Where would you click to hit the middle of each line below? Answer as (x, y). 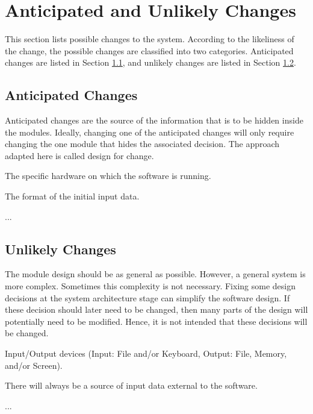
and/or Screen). (34, 365)
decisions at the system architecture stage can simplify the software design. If (147, 297)
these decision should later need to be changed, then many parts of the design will (156, 309)
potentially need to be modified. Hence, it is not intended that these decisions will (156, 321)
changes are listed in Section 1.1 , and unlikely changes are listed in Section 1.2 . (150, 62)
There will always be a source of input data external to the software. (131, 385)
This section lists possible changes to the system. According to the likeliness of (150, 39)
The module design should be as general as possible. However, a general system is (155, 274)
